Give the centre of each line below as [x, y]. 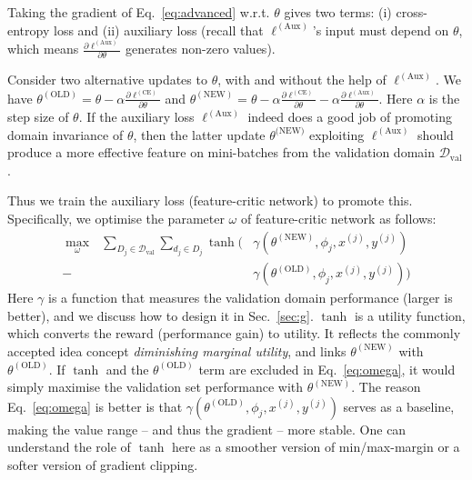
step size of [38, 117]
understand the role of [69, 447]
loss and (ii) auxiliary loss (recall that [158, 30]
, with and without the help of [302, 80]
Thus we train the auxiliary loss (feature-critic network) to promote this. [210, 200]
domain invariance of [65, 134]
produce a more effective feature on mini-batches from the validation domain [221, 152]
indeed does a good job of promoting [350, 117]
